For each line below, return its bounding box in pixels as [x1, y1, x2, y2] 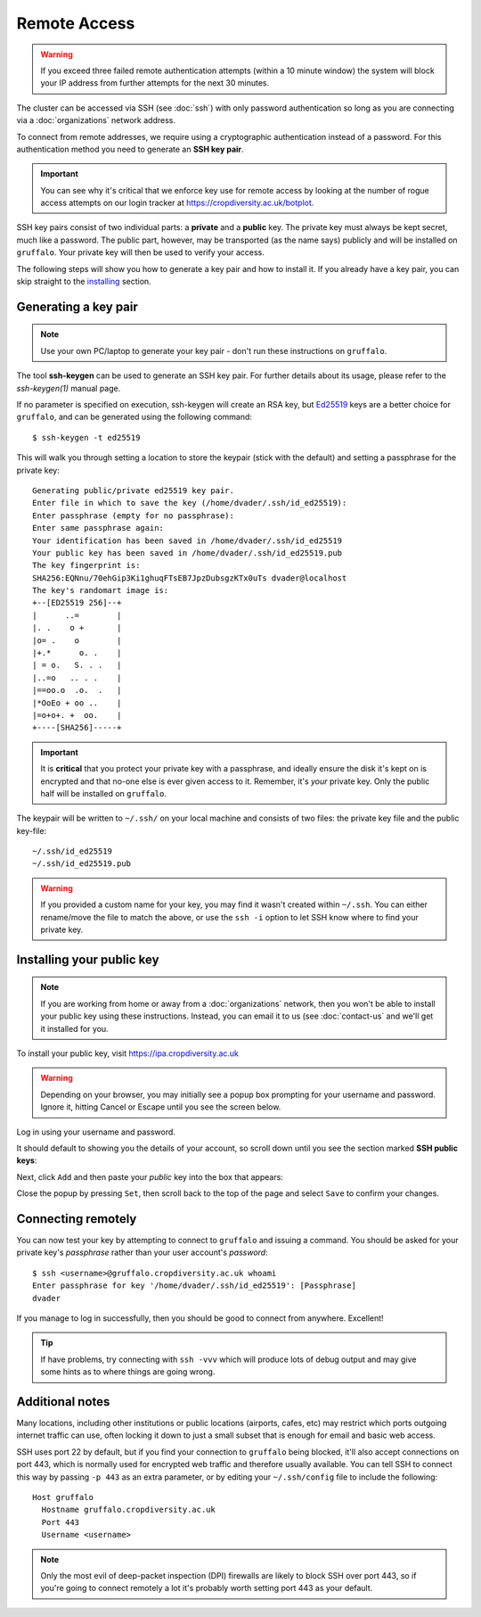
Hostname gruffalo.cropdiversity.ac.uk [41, 1505, 216, 1515]
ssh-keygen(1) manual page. [16, 383, 121, 393]
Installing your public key [16, 952, 159, 967]
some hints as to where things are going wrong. [40, 1366, 216, 1377]
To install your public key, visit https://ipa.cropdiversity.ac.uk [16, 1048, 240, 1059]
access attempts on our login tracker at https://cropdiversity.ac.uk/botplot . [40, 197, 314, 209]
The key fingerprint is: [32, 560, 141, 571]
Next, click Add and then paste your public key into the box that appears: [16, 1171, 284, 1182]
